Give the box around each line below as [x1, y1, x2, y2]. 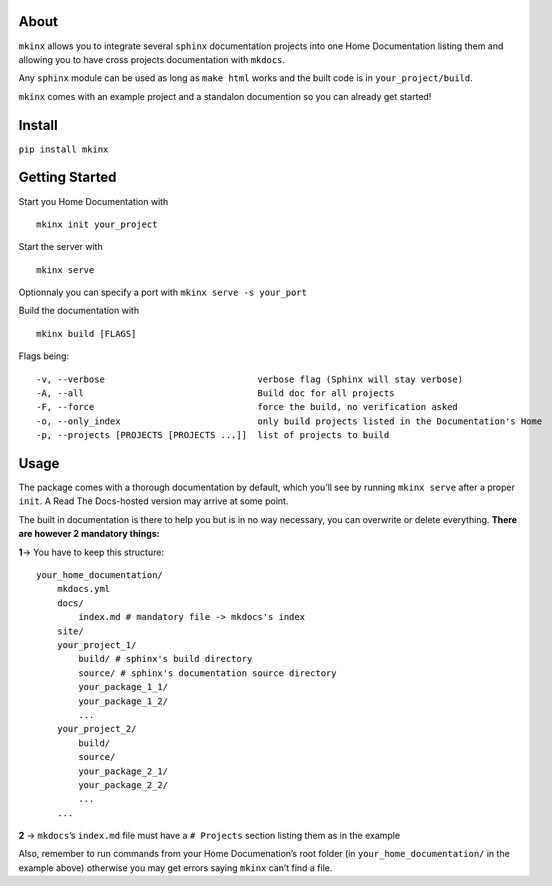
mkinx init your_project [36, 218, 158, 230]
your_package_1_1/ [78, 681, 169, 693]
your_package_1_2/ [78, 695, 169, 707]
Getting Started [18, 169, 117, 186]
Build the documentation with [18, 305, 140, 317]
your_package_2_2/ [78, 779, 169, 790]
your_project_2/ [56, 723, 137, 735]
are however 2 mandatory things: [18, 528, 160, 540]
